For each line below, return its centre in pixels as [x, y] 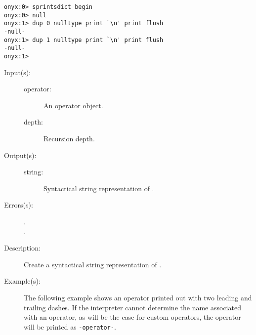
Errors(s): [19, 205]
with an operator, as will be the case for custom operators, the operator [132, 317]
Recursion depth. [69, 138]
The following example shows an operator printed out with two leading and [138, 297]
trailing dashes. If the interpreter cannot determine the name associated [132, 307]
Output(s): [20, 155]
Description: [22, 248]
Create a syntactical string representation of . [93, 264]
